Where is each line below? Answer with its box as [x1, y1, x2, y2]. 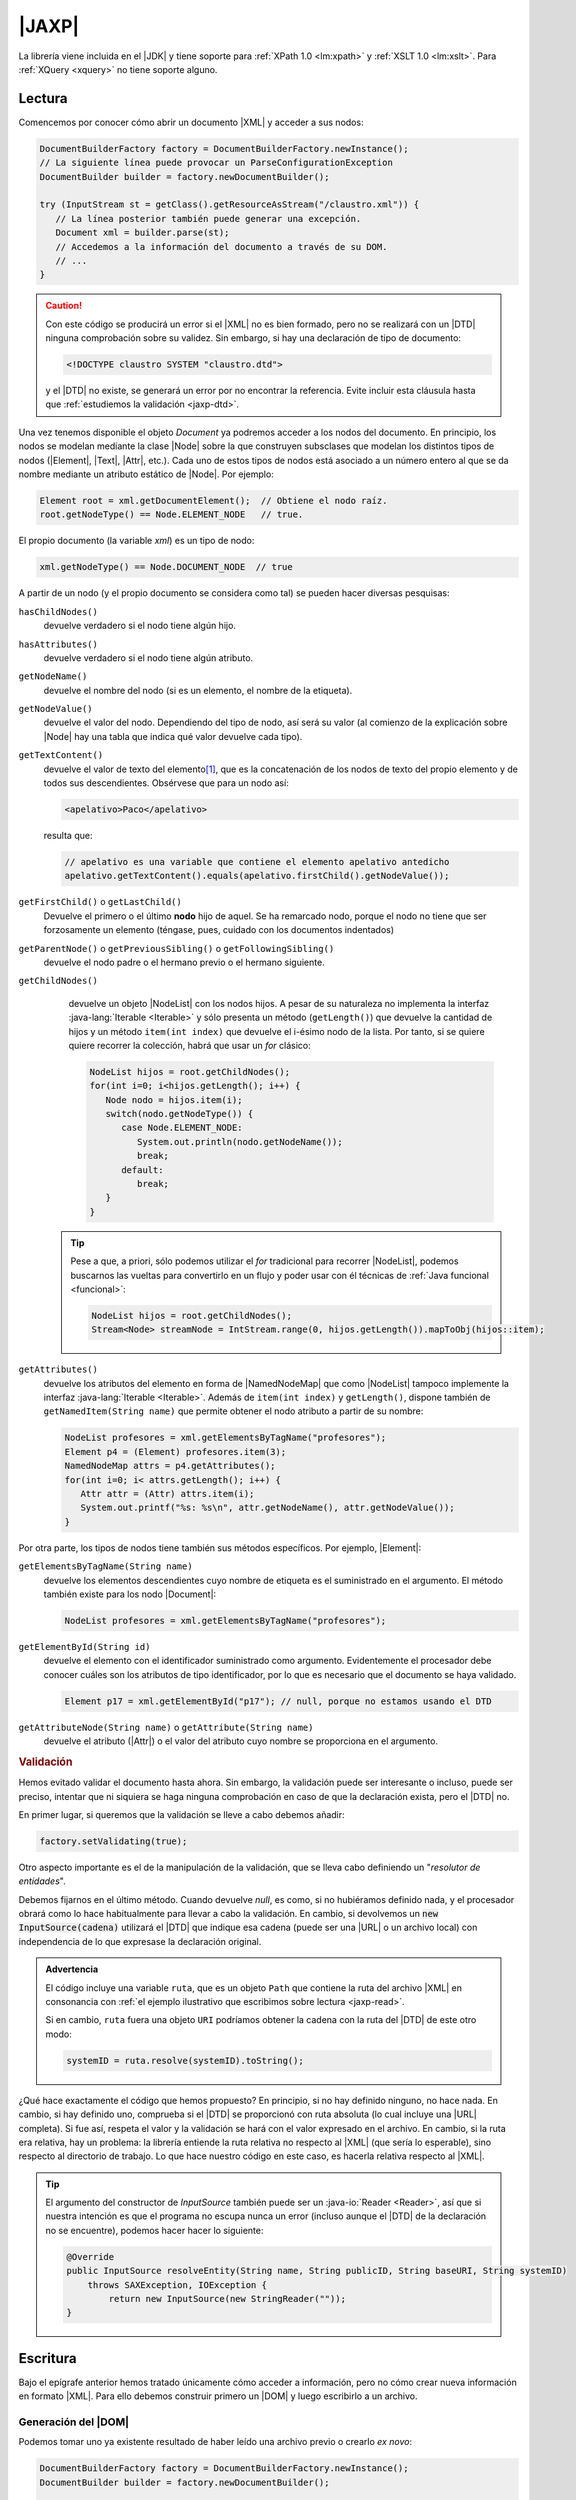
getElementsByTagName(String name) [18, 1561, 194, 1572]
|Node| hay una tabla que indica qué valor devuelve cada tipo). [43, 730, 303, 742]
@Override [66, 2251, 115, 2262]
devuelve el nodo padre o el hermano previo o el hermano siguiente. [43, 956, 325, 968]
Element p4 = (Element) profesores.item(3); [64, 1446, 287, 1457]
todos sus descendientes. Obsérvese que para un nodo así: [43, 777, 289, 789]
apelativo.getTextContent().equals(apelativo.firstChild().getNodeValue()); [64, 870, 450, 882]
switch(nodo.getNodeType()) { [105, 1108, 254, 1120]
